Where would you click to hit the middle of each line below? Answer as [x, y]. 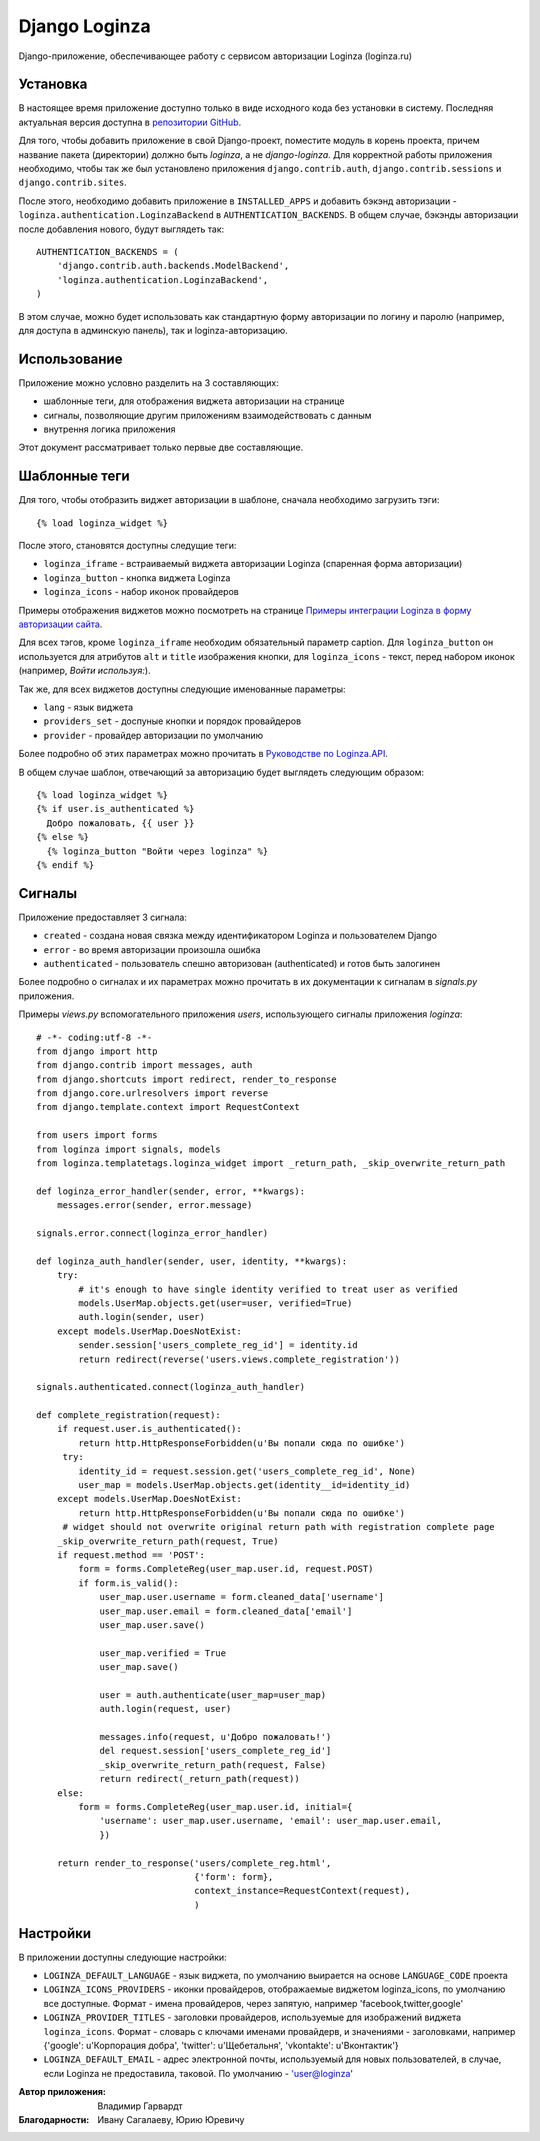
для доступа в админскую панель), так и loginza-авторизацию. [153, 330]
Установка [53, 84]
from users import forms [97, 1135]
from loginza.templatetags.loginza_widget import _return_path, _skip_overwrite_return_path [271, 1163]
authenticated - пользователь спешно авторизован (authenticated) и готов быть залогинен [242, 963]
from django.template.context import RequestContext [168, 1107]
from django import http [97, 1051]
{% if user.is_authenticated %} [115, 809]
